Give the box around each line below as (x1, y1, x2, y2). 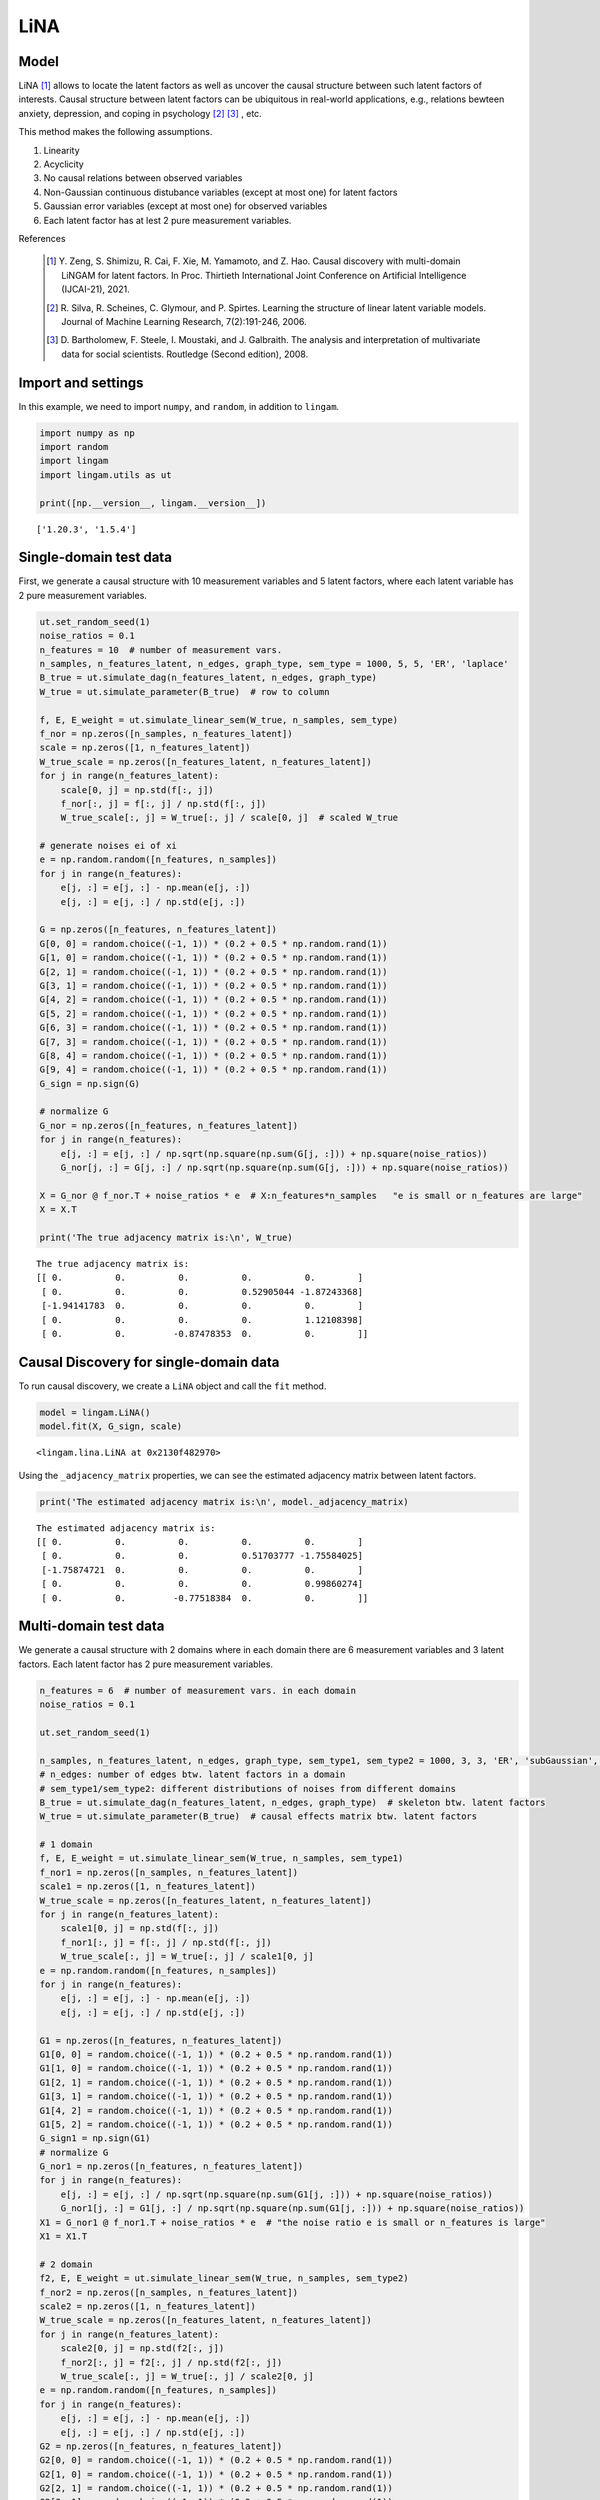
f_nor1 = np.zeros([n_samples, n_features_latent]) (39, 1866, 299, 1878)
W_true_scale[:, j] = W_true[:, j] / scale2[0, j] (60, 2370, 314, 2382)
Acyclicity (43, 158, 84, 170)
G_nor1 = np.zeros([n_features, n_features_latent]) (39, 2161, 304, 2172)
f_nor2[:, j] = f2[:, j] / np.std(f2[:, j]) (60, 2356, 283, 2368)
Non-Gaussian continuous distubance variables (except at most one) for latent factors (43, 186, 398, 198)
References (18, 232, 66, 244)
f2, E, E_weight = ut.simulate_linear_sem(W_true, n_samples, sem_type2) (39, 2273, 409, 2284)
